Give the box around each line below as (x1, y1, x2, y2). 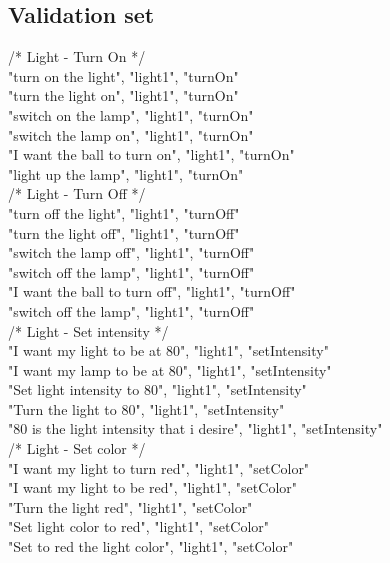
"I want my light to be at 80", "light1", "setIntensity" (8, 340, 329, 361)
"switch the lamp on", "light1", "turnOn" (8, 124, 254, 145)
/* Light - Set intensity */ (8, 320, 169, 341)
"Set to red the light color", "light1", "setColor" (8, 536, 294, 557)
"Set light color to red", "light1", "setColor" (8, 516, 270, 537)
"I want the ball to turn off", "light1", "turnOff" (8, 281, 296, 302)
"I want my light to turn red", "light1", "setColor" (8, 457, 310, 478)
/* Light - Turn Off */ (8, 183, 146, 204)
